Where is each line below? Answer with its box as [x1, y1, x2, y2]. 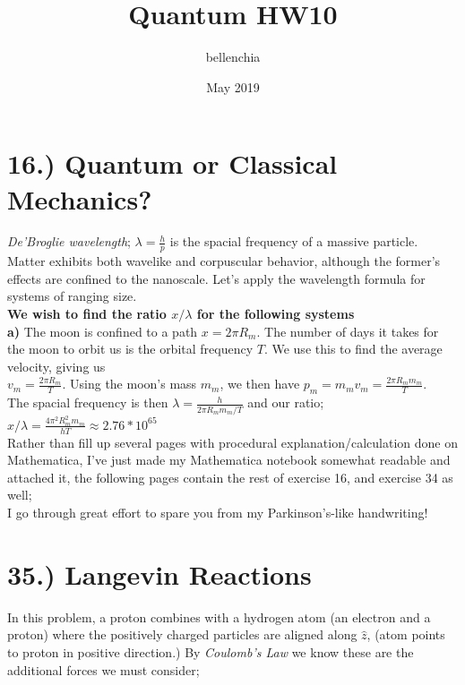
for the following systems [196, 304, 355, 323]
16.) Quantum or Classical [7, 145, 338, 182]
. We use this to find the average [263, 339, 443, 358]
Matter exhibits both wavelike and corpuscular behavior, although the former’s [7, 252, 441, 270]
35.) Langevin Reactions [7, 555, 312, 592]
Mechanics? [7, 180, 152, 217]
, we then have [220, 374, 300, 393]
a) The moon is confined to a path [7, 321, 198, 340]
